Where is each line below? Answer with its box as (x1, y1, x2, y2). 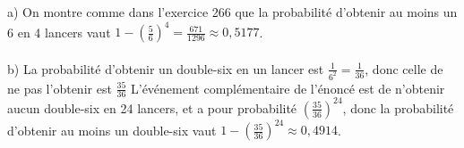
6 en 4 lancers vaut (7, 22, 111, 41)
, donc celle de (365, 59, 443, 78)
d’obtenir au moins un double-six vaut (7, 120, 217, 139)
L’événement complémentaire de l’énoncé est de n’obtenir (130, 78, 445, 97)
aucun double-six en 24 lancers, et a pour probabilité (7, 98, 297, 117)
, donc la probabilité (342, 98, 454, 117)
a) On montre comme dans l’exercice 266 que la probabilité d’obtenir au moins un (7, 3, 458, 21)
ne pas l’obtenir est (7, 78, 112, 97)
